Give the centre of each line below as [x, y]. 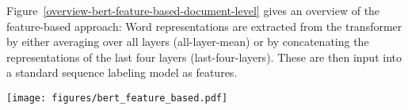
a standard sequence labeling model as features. [122, 72]
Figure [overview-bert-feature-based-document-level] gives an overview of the [193, 10]
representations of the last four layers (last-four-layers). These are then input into [204, 57]
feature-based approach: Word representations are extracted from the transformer [204, 26]
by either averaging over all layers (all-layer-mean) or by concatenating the [188, 42]
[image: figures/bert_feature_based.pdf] [117, 98]
